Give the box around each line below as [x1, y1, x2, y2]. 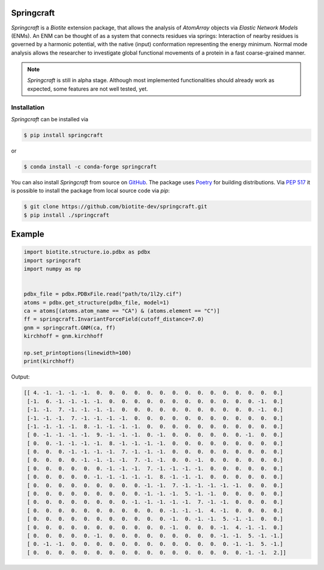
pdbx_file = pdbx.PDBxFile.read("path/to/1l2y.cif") [23, 291, 182, 297]
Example [11, 229, 44, 240]
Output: [11, 373, 30, 381]
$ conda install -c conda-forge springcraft [23, 163, 157, 170]
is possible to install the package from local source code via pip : [11, 187, 170, 195]
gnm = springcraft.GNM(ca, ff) [23, 324, 116, 331]
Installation [11, 103, 45, 111]
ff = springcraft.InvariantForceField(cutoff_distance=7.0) [23, 316, 205, 323]
